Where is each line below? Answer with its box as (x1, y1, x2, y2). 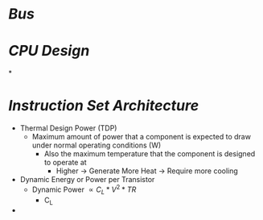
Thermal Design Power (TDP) (19, 123, 117, 133)
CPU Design (8, 42, 90, 60)
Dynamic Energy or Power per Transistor (19, 175, 155, 185)
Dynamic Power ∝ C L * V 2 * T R (31, 183, 137, 196)
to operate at (43, 158, 87, 168)
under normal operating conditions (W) (31, 140, 162, 150)
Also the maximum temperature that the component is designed (43, 149, 256, 159)
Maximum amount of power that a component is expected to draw (31, 132, 252, 142)
